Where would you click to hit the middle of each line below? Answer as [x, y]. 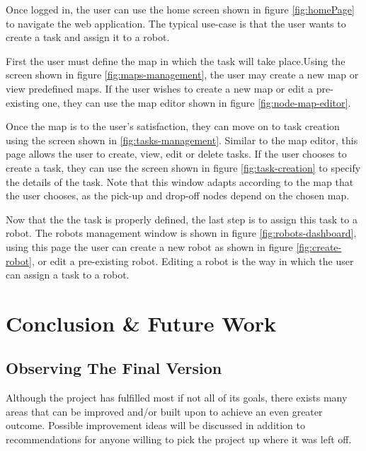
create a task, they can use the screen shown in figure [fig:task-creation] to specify [183, 167]
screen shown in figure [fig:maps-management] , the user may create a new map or [182, 75]
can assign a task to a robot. [68, 275]
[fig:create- [319, 246]
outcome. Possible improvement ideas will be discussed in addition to [156, 425]
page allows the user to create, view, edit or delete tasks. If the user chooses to [176, 154]
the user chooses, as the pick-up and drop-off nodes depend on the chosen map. [178, 195]
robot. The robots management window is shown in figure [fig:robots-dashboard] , [181, 233]
